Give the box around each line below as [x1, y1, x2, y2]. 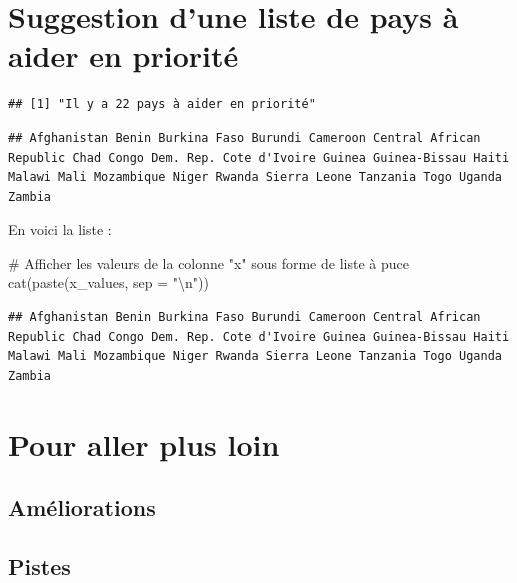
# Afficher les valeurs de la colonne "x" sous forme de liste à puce [8, 252, 409, 273]
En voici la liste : [8, 219, 112, 240]
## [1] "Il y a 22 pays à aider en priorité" [8, 97, 316, 112]
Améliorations [8, 492, 156, 523]
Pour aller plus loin [8, 423, 280, 464]
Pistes [8, 550, 71, 581]
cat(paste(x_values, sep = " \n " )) [8, 272, 209, 293]
